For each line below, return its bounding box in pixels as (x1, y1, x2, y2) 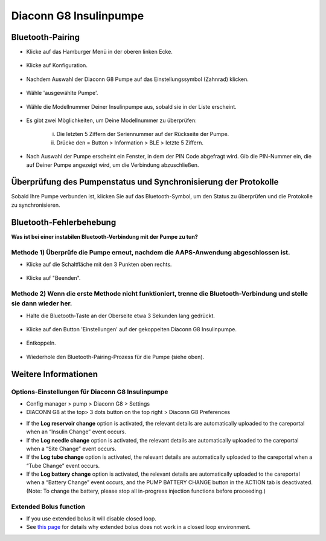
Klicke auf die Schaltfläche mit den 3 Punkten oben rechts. (26, 261, 172, 268)
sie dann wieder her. (11, 299, 72, 308)
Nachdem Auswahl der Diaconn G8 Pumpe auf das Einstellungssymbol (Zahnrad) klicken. (26, 76, 249, 83)
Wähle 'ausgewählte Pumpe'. (26, 89, 98, 97)
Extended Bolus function (11, 502, 86, 511)
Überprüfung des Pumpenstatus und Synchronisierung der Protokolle (11, 177, 279, 187)
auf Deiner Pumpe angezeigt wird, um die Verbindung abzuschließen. (26, 161, 199, 169)
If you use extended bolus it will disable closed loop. (26, 515, 157, 522)
